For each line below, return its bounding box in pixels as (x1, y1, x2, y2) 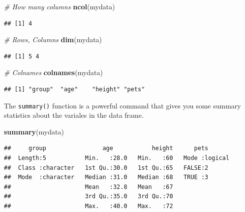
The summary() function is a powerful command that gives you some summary (4, 100, 241, 110)
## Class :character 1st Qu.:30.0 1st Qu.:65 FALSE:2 (4, 164, 209, 171)
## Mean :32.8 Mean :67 (4, 183, 173, 190)
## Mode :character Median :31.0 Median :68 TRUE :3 (4, 174, 209, 181)
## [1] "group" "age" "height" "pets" (4, 85, 145, 93)
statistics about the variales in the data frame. (4, 110, 144, 120)
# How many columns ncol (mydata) (4, 1, 115, 11)
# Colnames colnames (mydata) (4, 67, 103, 78)
